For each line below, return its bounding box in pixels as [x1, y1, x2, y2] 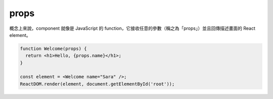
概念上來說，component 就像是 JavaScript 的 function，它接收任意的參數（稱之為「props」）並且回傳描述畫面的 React [9, 25, 255, 31]
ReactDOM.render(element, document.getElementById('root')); [20, 81, 175, 87]
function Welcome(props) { [20, 45, 87, 52]
